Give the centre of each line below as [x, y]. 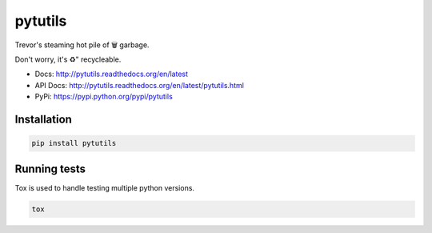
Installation [43, 119]
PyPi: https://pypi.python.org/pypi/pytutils [104, 97]
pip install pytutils [74, 143]
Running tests [50, 169]
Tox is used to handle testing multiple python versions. [105, 187]
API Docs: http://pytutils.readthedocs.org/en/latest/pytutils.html [139, 85]
